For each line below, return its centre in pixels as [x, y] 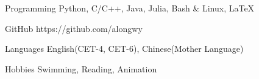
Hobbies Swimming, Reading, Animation [81, 68]
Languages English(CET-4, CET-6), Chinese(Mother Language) [124, 49]
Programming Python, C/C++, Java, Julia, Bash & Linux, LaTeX [130, 8]
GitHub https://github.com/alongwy [74, 28]
